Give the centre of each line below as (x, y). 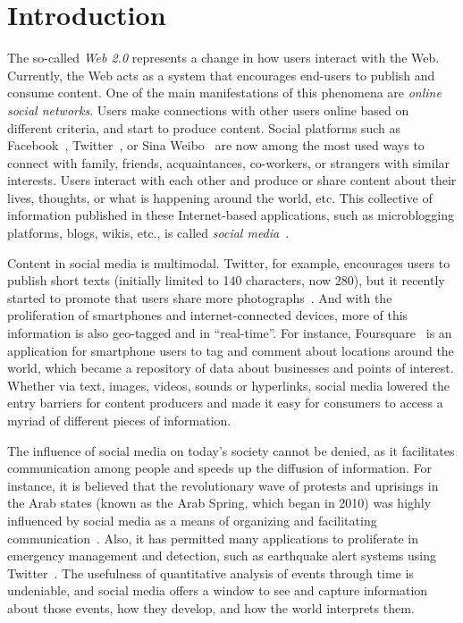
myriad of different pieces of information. (119, 420)
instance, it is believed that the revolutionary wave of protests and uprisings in (223, 485)
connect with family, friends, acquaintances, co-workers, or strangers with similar (229, 162)
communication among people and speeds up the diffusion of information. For (219, 468)
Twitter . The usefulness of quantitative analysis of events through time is (210, 572)
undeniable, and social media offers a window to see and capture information (218, 590)
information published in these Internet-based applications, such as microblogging (231, 215)
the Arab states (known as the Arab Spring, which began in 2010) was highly (219, 503)
